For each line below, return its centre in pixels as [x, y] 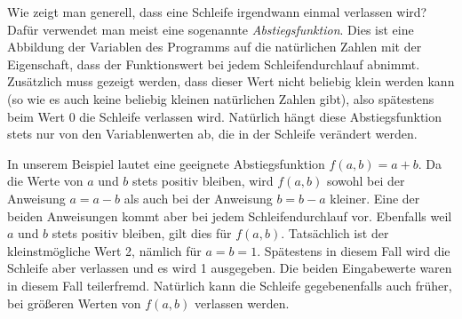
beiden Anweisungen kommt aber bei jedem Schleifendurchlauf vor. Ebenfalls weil [230, 215]
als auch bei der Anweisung [198, 198]
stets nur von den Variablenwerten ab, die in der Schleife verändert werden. [212, 134]
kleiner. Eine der [375, 198]
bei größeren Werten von [74, 303]
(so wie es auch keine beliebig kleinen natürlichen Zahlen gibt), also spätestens [221, 98]
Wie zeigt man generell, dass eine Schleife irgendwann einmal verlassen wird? [217, 12]
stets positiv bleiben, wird [203, 181]
